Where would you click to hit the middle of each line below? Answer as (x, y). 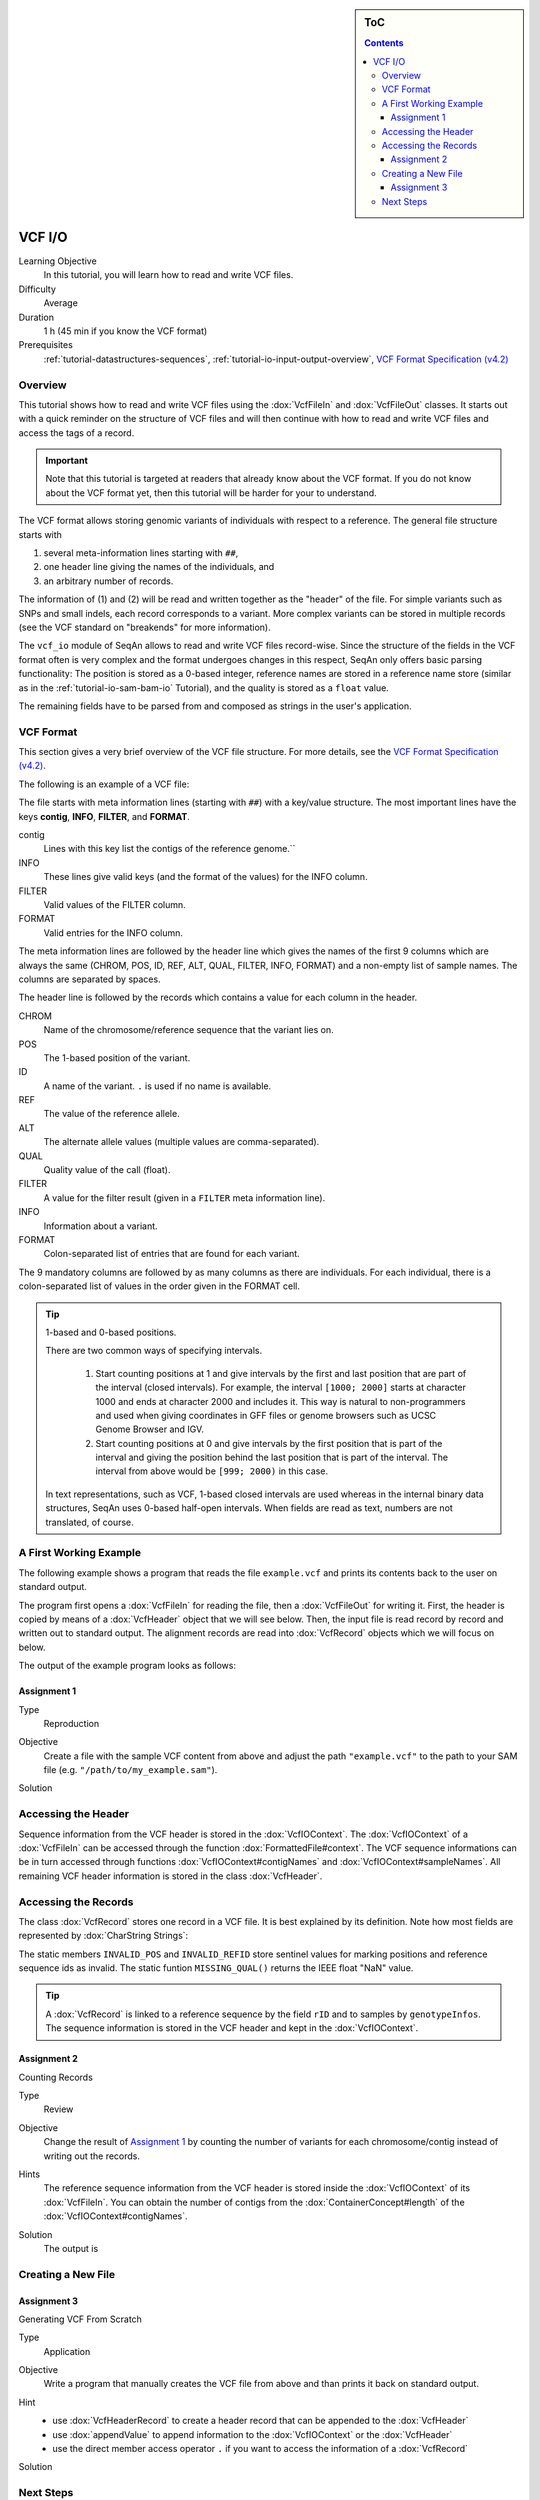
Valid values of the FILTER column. (115, 904)
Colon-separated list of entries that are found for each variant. (171, 1254)
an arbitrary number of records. (108, 581)
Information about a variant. (101, 1226)
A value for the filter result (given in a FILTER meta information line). (184, 1197)
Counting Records (56, 2077)
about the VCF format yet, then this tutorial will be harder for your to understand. (211, 492)
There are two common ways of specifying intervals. (154, 1351)
